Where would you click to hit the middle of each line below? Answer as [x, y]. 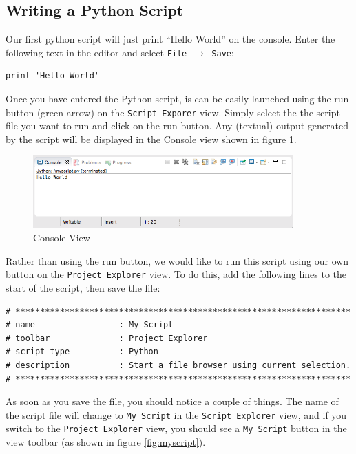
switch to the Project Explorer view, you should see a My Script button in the [176, 428]
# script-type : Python [82, 352]
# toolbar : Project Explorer [107, 338]
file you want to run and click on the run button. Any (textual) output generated [177, 126]
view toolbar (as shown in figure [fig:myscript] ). [106, 442]
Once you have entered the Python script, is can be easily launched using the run [177, 99]
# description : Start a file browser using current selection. [178, 365]
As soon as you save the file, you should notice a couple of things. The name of [172, 401]
